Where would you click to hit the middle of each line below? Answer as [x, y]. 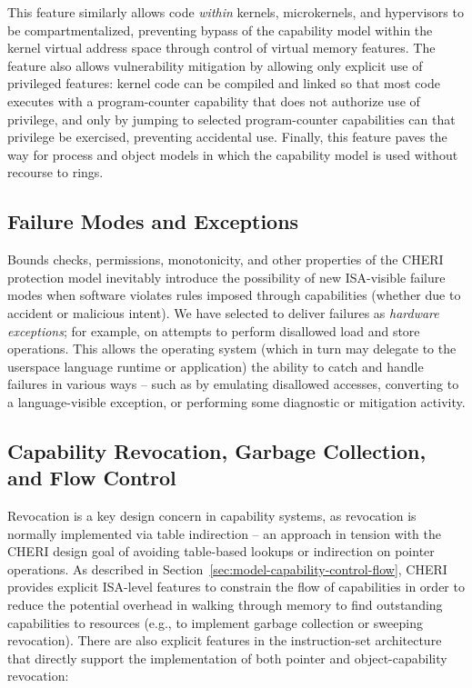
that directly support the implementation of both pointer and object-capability [227, 658]
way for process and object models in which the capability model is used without [233, 154]
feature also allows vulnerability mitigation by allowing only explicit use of [215, 65]
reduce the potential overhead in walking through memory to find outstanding [225, 605]
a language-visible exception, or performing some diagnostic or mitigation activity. [236, 401]
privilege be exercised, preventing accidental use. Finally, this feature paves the [227, 137]
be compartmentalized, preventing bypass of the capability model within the [220, 30]
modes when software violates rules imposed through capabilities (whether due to [234, 295]
